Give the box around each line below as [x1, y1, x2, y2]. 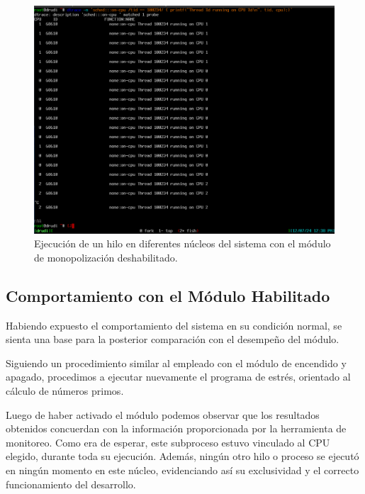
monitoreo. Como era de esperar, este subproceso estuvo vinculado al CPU [6, 434, 330, 449]
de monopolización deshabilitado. [34, 249, 178, 264]
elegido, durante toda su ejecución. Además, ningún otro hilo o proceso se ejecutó [6, 449, 359, 464]
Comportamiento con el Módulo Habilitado [6, 284, 330, 306]
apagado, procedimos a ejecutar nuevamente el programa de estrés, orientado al [6, 369, 351, 384]
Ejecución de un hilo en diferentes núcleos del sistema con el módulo [34, 236, 331, 251]
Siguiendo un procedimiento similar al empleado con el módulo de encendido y [6, 355, 347, 370]
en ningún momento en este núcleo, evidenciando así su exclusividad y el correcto [6, 463, 359, 478]
